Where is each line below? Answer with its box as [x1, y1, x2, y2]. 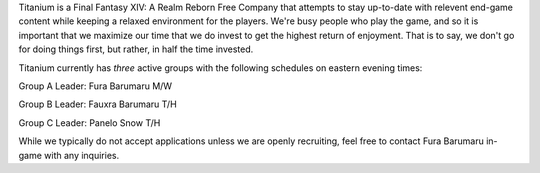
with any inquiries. [43, 149, 120, 161]
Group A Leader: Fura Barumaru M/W [18, 80, 173, 92]
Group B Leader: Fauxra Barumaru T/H [18, 98, 177, 110]
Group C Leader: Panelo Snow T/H [18, 116, 161, 129]
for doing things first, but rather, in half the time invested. [18, 43, 254, 55]
